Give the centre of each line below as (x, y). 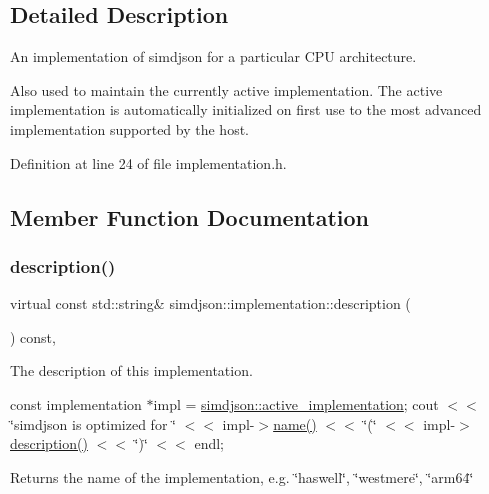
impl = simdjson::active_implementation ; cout (296, 403)
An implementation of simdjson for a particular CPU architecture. (213, 56)
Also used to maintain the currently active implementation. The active (226, 89)
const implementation (76, 403)
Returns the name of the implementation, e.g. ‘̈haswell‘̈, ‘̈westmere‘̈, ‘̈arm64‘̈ (242, 476)
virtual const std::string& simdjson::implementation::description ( (210, 303)
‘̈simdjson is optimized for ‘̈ (93, 423)
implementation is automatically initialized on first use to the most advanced (246, 109)
